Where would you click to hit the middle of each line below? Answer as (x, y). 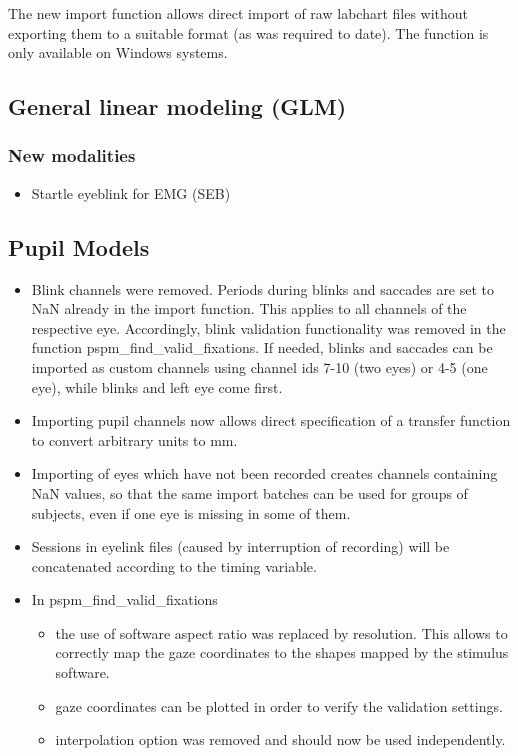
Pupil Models (79, 246)
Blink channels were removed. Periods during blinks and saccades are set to (263, 288)
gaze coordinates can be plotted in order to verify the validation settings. (279, 705)
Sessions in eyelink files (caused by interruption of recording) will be (240, 546)
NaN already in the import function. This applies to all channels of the (249, 308)
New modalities (72, 155)
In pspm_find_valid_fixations (124, 599)
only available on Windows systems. (118, 52)
